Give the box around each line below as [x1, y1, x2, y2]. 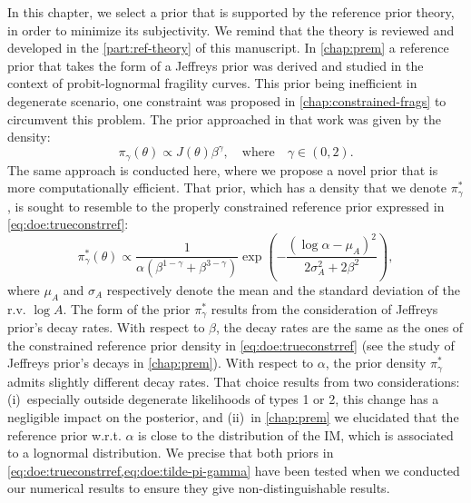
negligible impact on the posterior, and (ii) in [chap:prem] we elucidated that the [7, 407, 459, 426]
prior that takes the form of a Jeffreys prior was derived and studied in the [7, 55, 424, 74]
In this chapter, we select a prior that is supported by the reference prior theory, [7, 3, 455, 21]
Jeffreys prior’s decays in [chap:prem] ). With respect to [7, 353, 314, 372]
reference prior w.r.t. [7, 425, 122, 444]
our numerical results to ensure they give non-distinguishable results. [7, 478, 390, 498]
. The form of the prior [63, 299, 191, 318]
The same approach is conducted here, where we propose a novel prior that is [7, 160, 438, 179]
